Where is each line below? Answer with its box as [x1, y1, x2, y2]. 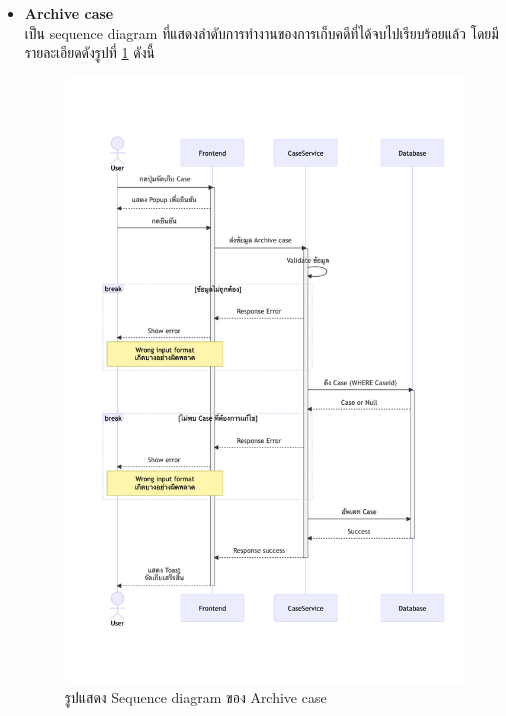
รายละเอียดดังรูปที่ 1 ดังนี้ [24, 42, 155, 63]
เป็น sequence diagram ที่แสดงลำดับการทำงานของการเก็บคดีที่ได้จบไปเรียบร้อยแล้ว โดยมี [24, 22, 499, 43]
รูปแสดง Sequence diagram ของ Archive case [64, 687, 327, 708]
